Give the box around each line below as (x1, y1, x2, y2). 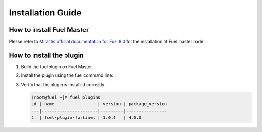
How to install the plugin (9, 51, 84, 59)
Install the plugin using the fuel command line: (21, 73, 114, 78)
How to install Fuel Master (9, 26, 89, 34)
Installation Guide (9, 7, 82, 18)
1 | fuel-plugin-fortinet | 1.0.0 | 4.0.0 (31, 115, 142, 120)
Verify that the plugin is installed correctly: (21, 81, 106, 87)
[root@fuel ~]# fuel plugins (31, 94, 101, 100)
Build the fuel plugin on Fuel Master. (21, 63, 93, 70)
